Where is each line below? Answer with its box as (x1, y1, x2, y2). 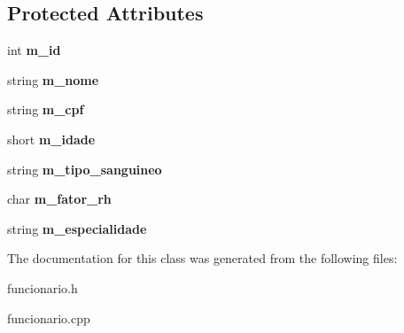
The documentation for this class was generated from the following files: (7, 249, 398, 267)
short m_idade (7, 129, 96, 148)
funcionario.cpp (7, 308, 90, 327)
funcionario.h (7, 278, 78, 297)
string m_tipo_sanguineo (7, 159, 162, 178)
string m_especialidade (7, 219, 147, 237)
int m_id (7, 41, 61, 59)
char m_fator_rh (7, 190, 112, 208)
